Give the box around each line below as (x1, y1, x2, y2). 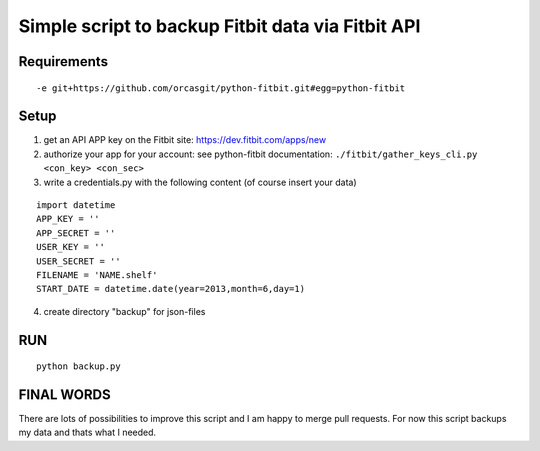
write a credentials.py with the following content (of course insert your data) (43, 176, 357, 188)
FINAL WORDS (18, 386, 111, 403)
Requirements (18, 53, 109, 70)
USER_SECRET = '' (36, 255, 121, 267)
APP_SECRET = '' (36, 227, 116, 239)
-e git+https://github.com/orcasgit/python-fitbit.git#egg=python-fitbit (36, 82, 406, 94)
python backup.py (36, 361, 121, 372)
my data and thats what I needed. (18, 426, 157, 439)
